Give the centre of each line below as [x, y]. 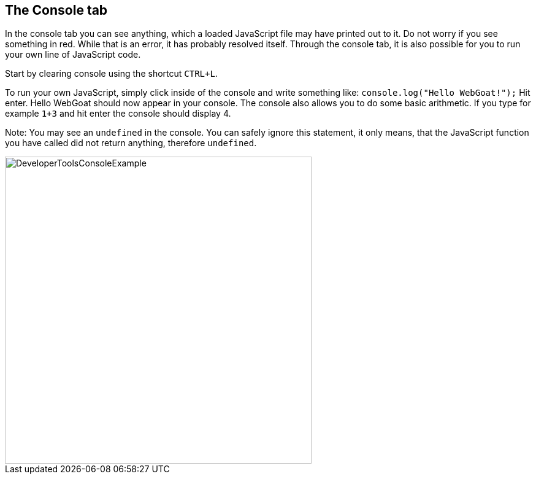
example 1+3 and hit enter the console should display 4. [118, 114]
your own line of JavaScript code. [73, 55]
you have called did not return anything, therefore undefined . [131, 143]
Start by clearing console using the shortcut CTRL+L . [111, 74]
